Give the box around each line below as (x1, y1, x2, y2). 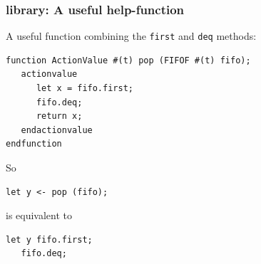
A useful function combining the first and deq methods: (6, 28, 257, 43)
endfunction (6, 139, 62, 149)
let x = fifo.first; (36, 83, 133, 94)
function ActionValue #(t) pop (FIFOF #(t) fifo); (6, 55, 251, 65)
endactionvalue (21, 125, 93, 135)
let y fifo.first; (6, 234, 93, 245)
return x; (36, 111, 83, 122)
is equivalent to (6, 208, 73, 223)
